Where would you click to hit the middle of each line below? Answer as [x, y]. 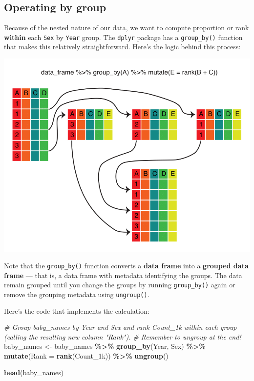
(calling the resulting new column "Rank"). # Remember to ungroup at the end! [123, 336]
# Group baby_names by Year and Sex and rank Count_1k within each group [120, 327]
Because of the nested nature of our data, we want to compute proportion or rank [127, 28]
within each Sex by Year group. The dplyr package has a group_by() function [123, 37]
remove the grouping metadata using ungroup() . [77, 294]
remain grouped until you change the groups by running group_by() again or [120, 285]
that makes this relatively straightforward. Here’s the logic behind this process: [122, 47]
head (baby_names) [34, 372]
